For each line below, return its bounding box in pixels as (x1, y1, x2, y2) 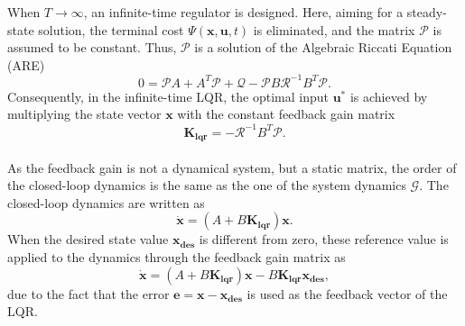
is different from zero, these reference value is (199, 230, 449, 249)
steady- (406, 3, 447, 21)
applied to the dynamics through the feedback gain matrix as (7, 247, 346, 266)
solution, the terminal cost (38, 20, 184, 39)
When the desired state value (7, 230, 169, 249)
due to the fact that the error (7, 284, 170, 303)
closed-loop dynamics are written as (7, 193, 205, 212)
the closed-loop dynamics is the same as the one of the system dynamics (7, 176, 406, 195)
